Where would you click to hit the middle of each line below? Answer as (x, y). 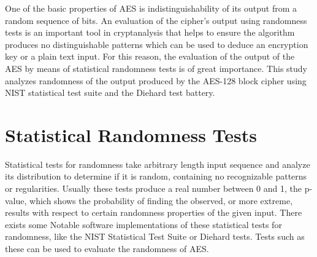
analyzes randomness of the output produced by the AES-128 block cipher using (156, 80)
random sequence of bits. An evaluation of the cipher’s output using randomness (156, 20)
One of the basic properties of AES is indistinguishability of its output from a (151, 8)
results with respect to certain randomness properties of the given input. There (154, 212)
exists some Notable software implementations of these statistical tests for (143, 224)
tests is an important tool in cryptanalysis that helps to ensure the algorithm (150, 32)
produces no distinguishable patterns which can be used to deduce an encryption (157, 44)
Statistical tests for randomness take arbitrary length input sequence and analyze (158, 164)
